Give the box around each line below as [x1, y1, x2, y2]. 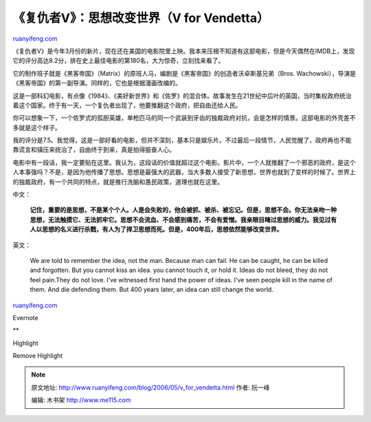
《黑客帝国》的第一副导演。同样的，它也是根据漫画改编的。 [12, 79, 181, 87]
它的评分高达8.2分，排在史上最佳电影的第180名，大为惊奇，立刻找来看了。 [12, 56, 225, 65]
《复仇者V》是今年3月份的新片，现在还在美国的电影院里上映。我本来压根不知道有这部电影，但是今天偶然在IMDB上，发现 [12, 47, 355, 55]
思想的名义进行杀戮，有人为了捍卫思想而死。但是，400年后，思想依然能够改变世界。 [41, 225, 283, 233]
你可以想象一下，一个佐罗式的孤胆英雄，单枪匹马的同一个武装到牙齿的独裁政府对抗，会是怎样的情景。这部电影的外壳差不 [12, 114, 356, 122]
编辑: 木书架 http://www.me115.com [31, 396, 131, 404]
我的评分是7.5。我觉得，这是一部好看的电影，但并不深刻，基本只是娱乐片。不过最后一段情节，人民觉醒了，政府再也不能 [12, 136, 352, 145]
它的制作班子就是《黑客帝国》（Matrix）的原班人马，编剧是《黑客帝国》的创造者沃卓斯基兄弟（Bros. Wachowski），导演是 [12, 69, 357, 77]
